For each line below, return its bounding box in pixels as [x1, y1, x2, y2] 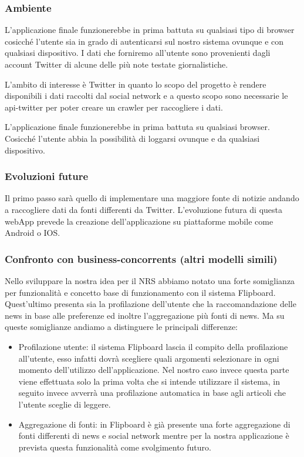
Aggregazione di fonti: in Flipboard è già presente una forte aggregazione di [18, 418, 291, 430]
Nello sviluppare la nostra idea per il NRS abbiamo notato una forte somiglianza [5, 274, 295, 286]
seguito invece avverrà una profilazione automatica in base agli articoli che [18, 386, 286, 399]
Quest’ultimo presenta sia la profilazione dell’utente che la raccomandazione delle [5, 298, 296, 310]
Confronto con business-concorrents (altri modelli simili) [5, 251, 278, 266]
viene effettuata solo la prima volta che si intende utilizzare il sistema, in [18, 375, 281, 387]
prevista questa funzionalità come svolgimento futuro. [18, 441, 211, 453]
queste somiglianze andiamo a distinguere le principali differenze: [5, 321, 238, 333]
